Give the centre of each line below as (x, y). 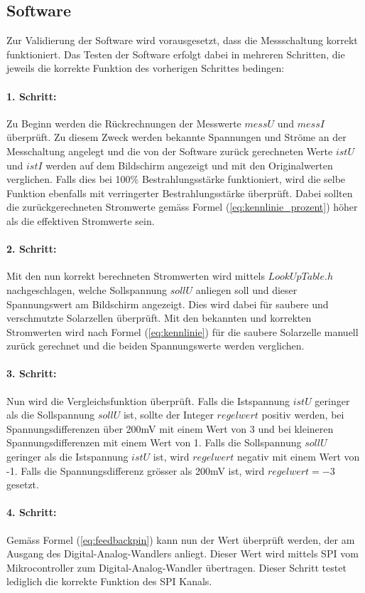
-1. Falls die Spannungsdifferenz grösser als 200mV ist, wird (136, 470)
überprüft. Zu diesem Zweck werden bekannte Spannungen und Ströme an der (176, 137)
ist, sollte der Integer (168, 415)
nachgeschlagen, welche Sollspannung (87, 289)
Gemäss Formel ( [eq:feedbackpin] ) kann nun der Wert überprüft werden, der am (181, 539)
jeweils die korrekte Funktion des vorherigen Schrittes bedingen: (146, 68)
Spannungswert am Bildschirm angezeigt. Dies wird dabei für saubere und (168, 304)
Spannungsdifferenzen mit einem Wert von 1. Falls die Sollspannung (154, 442)
